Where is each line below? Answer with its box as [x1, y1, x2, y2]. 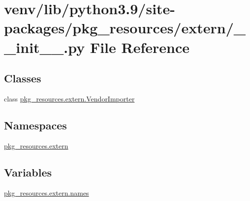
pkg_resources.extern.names [4, 187, 89, 198]
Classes [4, 71, 41, 86]
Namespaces [4, 117, 67, 132]
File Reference [90, 37, 190, 57]
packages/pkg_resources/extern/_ [4, 18, 246, 38]
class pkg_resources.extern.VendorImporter [4, 93, 135, 103]
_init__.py [4, 37, 85, 57]
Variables [4, 164, 52, 179]
